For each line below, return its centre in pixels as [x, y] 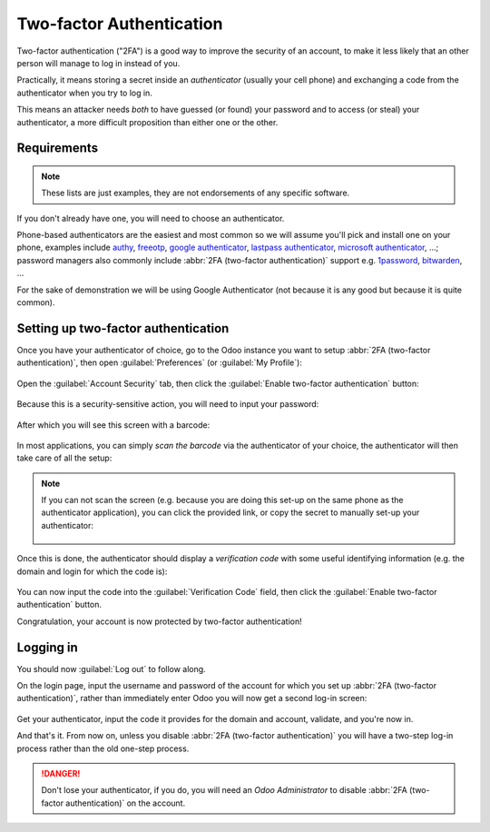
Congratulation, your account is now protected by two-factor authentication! [160, 621]
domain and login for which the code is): [92, 571]
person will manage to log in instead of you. [98, 63]
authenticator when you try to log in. [85, 93]
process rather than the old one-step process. [103, 748]
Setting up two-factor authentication [123, 328]
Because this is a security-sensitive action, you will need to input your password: [168, 404]
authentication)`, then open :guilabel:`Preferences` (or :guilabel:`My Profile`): [160, 362]
